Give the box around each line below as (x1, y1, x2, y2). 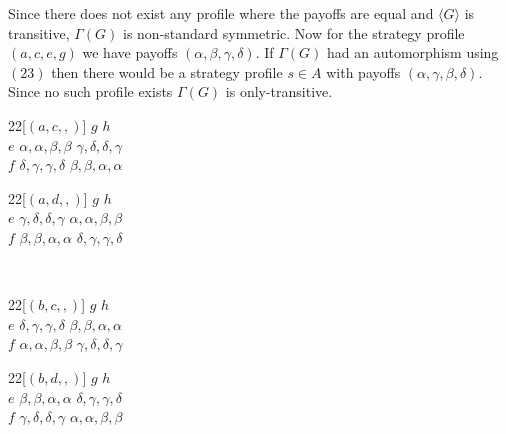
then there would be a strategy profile (51, 61, 283, 82)
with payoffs (326, 61, 401, 82)
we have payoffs (82, 42, 178, 63)
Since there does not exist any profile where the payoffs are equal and (8, 3, 434, 23)
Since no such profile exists (8, 81, 173, 102)
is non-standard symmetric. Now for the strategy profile (123, 22, 465, 43)
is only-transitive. (225, 81, 333, 102)
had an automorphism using (327, 42, 499, 63)
